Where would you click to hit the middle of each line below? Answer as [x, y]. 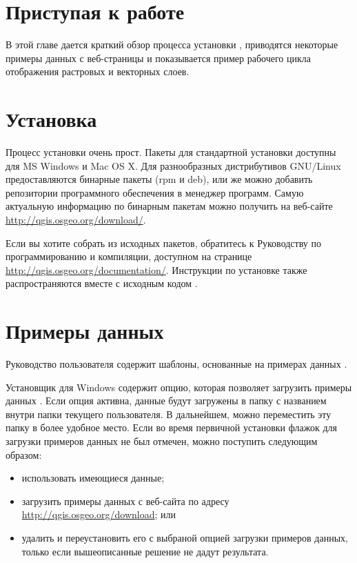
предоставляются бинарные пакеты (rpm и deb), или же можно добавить [159, 179]
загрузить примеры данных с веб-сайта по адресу [125, 501]
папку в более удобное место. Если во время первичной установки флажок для [171, 427]
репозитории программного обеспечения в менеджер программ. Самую [155, 192]
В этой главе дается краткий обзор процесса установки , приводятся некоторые [172, 45]
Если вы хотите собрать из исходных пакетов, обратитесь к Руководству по [163, 243]
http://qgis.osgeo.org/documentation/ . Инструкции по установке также [156, 269]
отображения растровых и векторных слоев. [98, 71]
